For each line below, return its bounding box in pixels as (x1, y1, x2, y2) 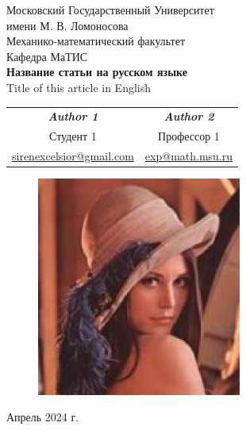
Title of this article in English (6, 79, 152, 95)
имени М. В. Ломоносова (6, 17, 129, 33)
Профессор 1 (158, 128, 220, 144)
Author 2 (163, 108, 214, 125)
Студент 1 (49, 128, 97, 144)
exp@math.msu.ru (144, 148, 233, 163)
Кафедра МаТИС (6, 48, 88, 64)
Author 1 (48, 108, 98, 125)
